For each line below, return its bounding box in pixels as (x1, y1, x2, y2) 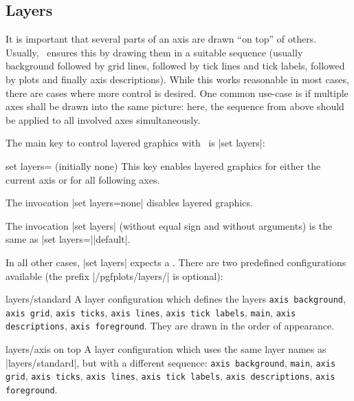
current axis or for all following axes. (5, 172, 160, 186)
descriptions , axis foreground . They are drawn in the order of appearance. (5, 318, 335, 333)
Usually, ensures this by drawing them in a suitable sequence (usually (5, 45, 303, 59)
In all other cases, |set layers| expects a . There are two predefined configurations (5, 254, 346, 269)
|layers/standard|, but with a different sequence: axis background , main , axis (5, 355, 336, 369)
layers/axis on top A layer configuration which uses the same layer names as (5, 342, 327, 356)
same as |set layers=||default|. (5, 232, 131, 246)
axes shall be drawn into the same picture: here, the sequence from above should (5, 99, 344, 113)
